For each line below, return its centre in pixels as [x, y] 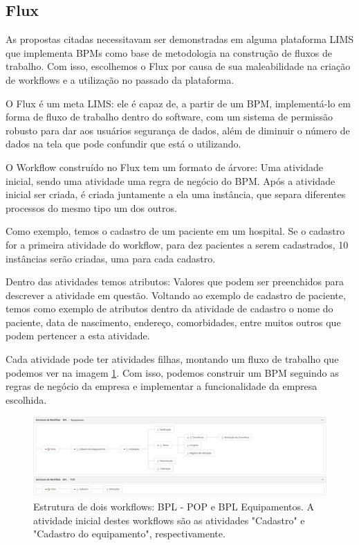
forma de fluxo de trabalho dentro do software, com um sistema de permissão [169, 117]
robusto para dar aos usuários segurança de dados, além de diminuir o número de [178, 130]
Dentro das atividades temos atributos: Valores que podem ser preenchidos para [175, 282]
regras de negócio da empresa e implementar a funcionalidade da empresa [162, 386]
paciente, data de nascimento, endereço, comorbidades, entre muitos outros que [173, 322]
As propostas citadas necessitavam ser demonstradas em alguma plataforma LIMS [180, 39]
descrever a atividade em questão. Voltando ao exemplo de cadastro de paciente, [176, 295]
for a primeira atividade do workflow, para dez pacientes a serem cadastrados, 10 [177, 244]
